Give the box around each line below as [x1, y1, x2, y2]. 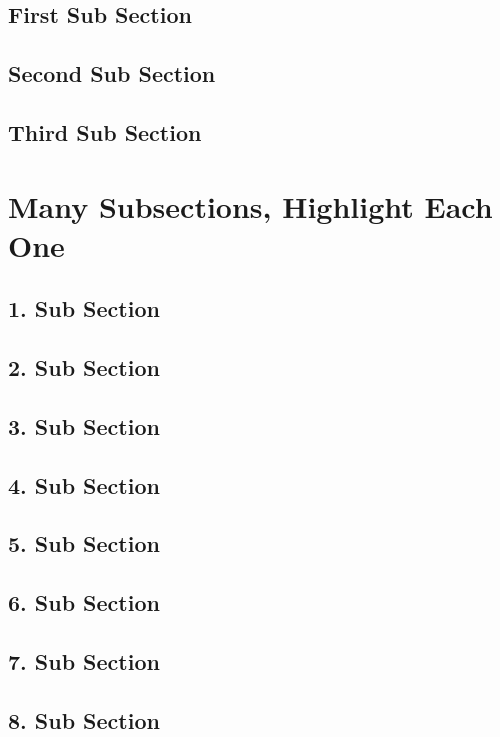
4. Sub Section [8, 469, 160, 500]
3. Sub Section [8, 410, 160, 441]
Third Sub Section [8, 116, 202, 147]
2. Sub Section [8, 352, 160, 383]
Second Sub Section [8, 58, 216, 89]
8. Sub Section [8, 704, 160, 735]
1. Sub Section [8, 293, 160, 324]
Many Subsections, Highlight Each [8, 185, 493, 226]
